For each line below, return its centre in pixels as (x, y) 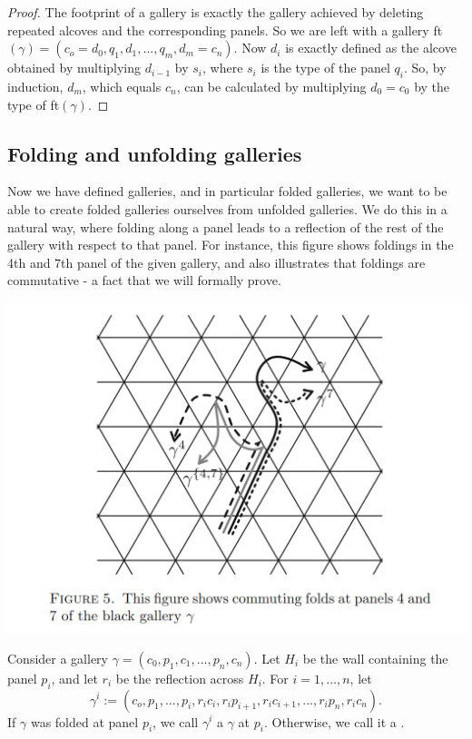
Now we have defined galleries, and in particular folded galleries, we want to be (227, 191)
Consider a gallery (58, 658)
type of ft (34, 104)
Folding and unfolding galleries (155, 153)
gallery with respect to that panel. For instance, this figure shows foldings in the (231, 245)
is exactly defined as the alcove (371, 48)
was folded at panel (84, 721)
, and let (74, 678)
